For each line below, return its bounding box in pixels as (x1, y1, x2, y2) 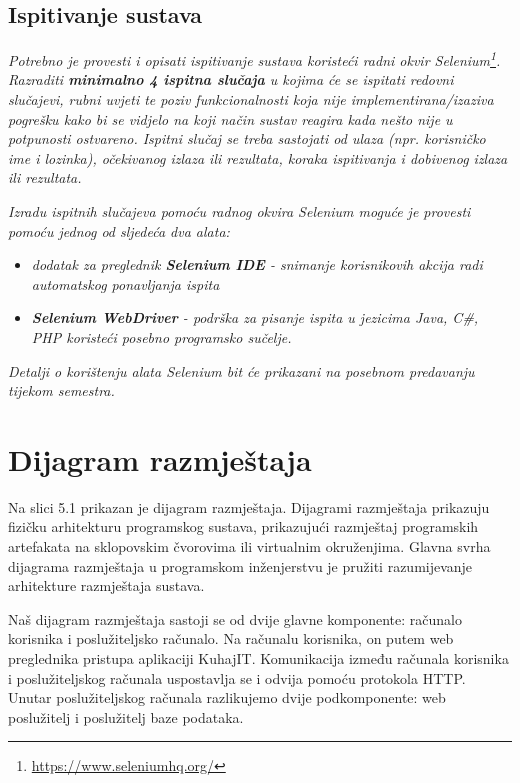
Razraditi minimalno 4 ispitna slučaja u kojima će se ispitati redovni (8, 69, 454, 90)
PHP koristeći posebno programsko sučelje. (31, 326, 292, 347)
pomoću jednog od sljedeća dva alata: (8, 220, 230, 241)
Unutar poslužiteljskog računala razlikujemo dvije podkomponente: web (8, 687, 446, 708)
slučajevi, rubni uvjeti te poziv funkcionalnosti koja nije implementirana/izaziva (8, 89, 494, 110)
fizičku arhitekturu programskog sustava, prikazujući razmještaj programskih (8, 516, 479, 537)
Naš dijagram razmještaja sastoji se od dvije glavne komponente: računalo (8, 608, 462, 629)
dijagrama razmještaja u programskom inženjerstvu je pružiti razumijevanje (8, 555, 473, 576)
